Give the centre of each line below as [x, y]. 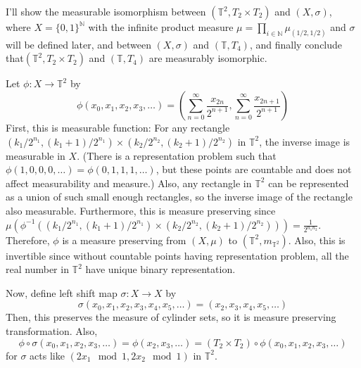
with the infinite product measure [161, 27]
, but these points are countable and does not [254, 169]
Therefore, [28, 240]
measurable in [36, 155]
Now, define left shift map [62, 292]
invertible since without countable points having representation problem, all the [177, 255]
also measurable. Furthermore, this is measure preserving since [141, 211]
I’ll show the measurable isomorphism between [106, 11]
